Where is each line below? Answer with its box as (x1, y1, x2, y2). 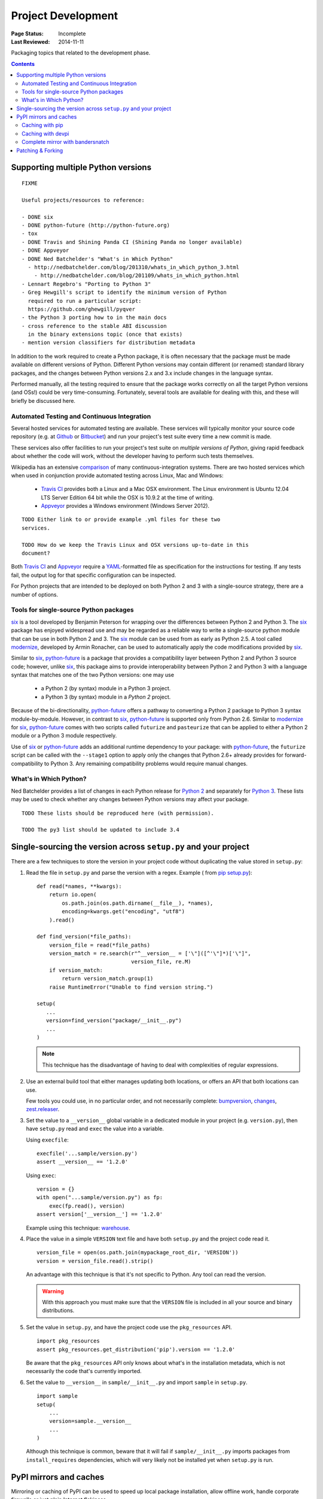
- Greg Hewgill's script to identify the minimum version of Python (22, 289, 227, 296)
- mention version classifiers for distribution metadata (22, 339, 196, 346)
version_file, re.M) (130, 958, 191, 965)
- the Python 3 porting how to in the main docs (22, 314, 167, 321)
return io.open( (48, 891, 97, 898)
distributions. (42, 1307, 75, 1314)
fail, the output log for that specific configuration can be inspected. (11, 571, 176, 579)
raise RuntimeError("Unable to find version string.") (48, 983, 214, 991)
